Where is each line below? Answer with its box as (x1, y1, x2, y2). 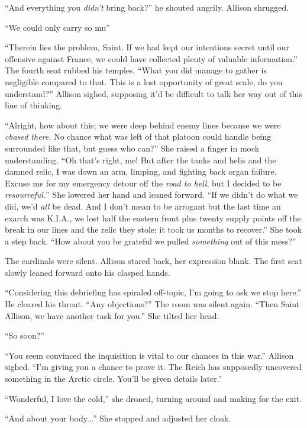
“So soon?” (5, 329, 44, 342)
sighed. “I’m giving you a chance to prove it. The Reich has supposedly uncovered (5, 361, 302, 373)
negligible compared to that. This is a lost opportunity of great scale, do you (5, 75, 283, 88)
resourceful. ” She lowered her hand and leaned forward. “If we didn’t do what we (5, 188, 298, 201)
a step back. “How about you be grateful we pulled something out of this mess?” (5, 234, 296, 247)
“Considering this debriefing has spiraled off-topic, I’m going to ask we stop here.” (5, 286, 302, 298)
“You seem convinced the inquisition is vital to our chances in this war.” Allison (5, 349, 294, 361)
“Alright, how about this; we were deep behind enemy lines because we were (5, 118, 281, 131)
